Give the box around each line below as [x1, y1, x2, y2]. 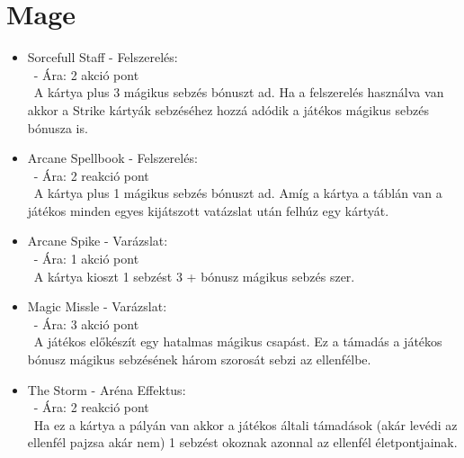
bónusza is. [27, 118, 88, 137]
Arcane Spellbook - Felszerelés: [27, 148, 198, 167]
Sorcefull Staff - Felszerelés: [27, 48, 178, 67]
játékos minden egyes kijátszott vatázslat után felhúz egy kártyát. [27, 201, 389, 220]
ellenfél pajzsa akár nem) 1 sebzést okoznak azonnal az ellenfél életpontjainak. [27, 433, 458, 452]
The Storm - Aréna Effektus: [27, 380, 186, 399]
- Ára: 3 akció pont [33, 314, 139, 333]
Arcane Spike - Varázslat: [27, 231, 168, 250]
